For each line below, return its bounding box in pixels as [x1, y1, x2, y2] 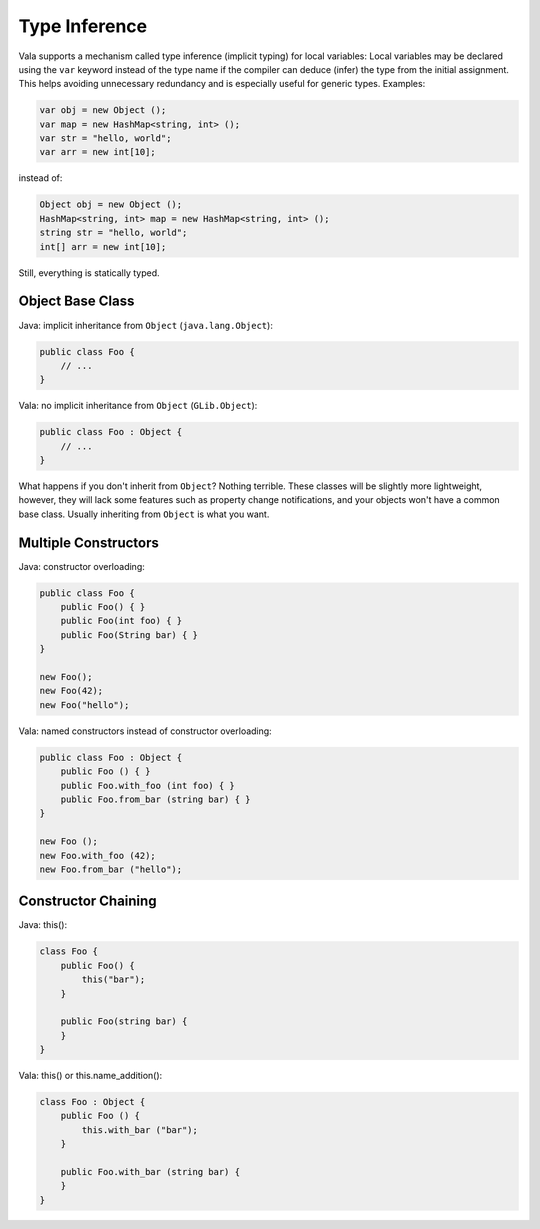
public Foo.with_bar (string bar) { [60, 1166, 240, 1178]
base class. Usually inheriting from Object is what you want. [18, 508, 270, 520]
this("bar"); [81, 974, 146, 985]
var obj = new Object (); [39, 105, 167, 116]
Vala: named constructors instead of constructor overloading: [18, 725, 272, 737]
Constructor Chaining [18, 893, 157, 910]
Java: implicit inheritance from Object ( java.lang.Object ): [18, 319, 274, 331]
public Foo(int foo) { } [60, 615, 183, 627]
